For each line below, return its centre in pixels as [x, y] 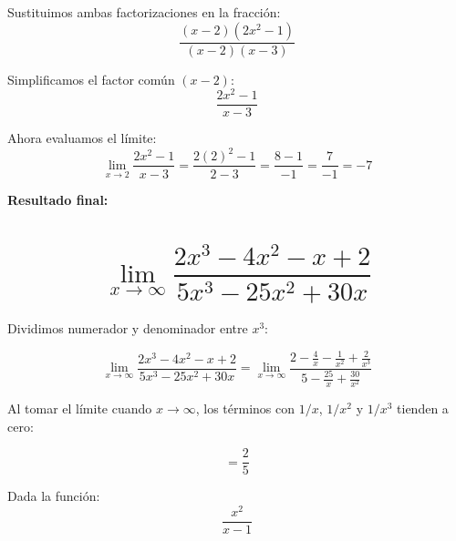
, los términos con [245, 408]
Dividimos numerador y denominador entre [128, 328]
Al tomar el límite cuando [80, 408]
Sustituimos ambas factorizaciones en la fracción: [144, 12]
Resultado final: [58, 199]
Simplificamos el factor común [91, 79]
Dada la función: [54, 496]
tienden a [423, 408]
